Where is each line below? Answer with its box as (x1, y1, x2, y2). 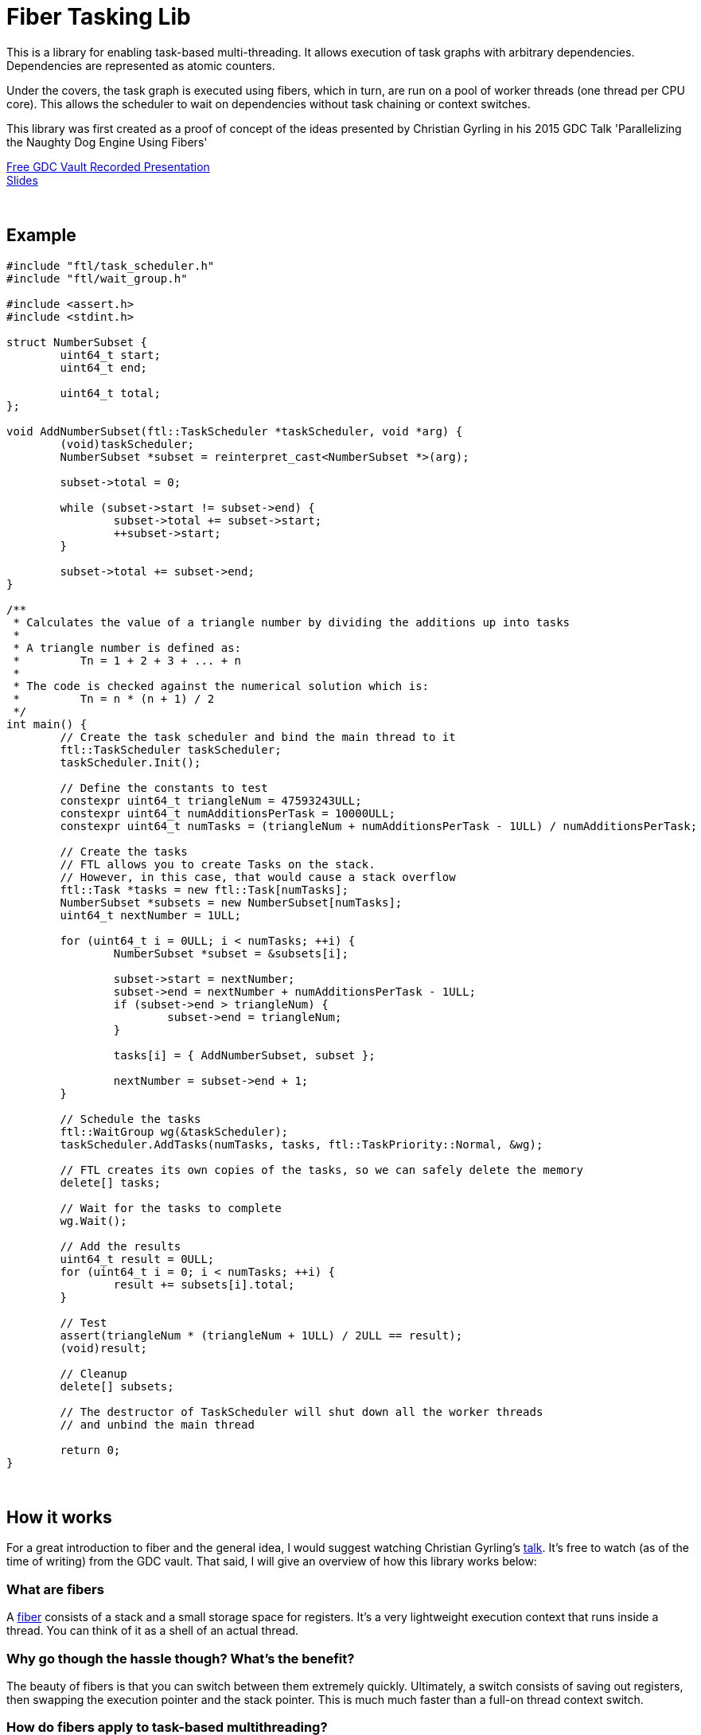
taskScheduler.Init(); (60, 755, 201, 769)
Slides (6, 173, 38, 187)
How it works (6, 1507, 112, 1528)
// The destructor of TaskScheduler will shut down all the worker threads (60, 1405, 543, 1418)
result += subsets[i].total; (113, 1277, 295, 1291)
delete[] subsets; (60, 1379, 174, 1393)
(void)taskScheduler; (60, 437, 195, 450)
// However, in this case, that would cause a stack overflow (60, 870, 456, 883)
